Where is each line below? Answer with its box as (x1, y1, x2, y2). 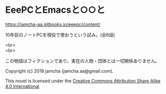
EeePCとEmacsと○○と (5, 4, 105, 16)
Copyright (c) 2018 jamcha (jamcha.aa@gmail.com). (5, 68, 114, 74)
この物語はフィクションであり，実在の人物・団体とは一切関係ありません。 (5, 57, 160, 64)
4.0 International (5, 83, 39, 89)
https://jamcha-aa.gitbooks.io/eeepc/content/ (5, 21, 101, 27)
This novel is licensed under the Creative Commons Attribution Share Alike (5, 78, 161, 84)
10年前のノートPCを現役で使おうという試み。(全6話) (5, 32, 115, 38)
